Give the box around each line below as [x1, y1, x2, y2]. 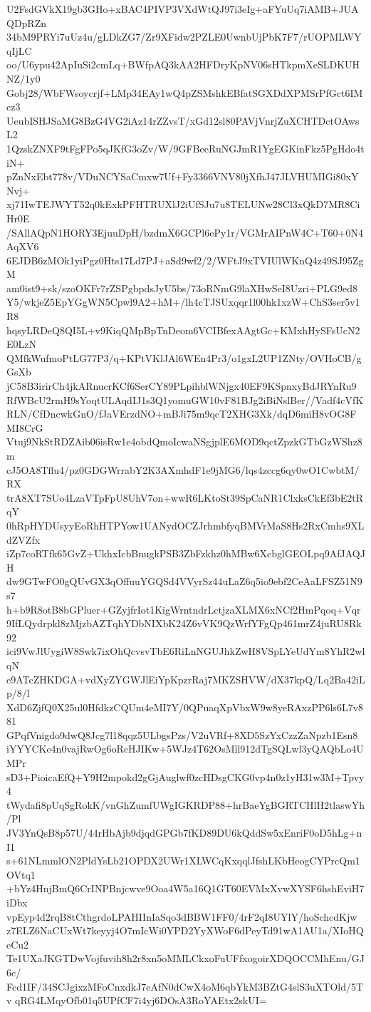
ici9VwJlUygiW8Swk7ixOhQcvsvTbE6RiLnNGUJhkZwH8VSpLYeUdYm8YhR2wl [6, 644, 365, 659]
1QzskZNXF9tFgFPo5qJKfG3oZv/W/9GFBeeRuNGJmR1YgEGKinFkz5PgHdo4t [6, 140, 365, 155]
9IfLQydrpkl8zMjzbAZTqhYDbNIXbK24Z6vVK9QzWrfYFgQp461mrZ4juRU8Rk [6, 616, 362, 631]
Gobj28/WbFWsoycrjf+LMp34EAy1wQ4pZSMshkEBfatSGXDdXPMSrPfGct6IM [6, 85, 363, 100]
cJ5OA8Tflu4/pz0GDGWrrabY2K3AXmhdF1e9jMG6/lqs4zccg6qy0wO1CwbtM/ [6, 462, 360, 477]
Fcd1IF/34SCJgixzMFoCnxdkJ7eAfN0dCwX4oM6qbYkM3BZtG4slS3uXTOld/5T [6, 979, 364, 993]
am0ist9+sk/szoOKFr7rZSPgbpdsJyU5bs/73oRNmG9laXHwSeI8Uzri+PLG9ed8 [6, 280, 358, 295]
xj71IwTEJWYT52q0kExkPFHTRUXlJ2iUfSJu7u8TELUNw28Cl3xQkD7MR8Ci [6, 197, 360, 212]
